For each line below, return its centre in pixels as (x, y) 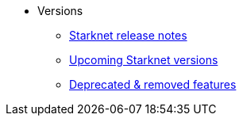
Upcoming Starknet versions (144, 60)
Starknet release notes (128, 35)
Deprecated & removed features (153, 84)
